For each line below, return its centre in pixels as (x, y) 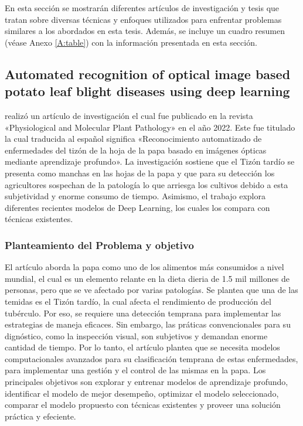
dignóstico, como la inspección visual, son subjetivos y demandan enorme (136, 335)
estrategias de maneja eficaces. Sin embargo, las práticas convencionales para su (148, 324)
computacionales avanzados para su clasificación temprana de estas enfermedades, (151, 358)
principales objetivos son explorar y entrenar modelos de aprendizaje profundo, (147, 382)
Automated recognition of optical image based (148, 74)
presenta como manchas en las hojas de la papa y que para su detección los (140, 173)
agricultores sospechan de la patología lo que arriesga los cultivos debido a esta (147, 184)
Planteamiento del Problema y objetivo (99, 245)
